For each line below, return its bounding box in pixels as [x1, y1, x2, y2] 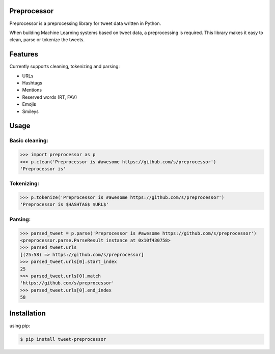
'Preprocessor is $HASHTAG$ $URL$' [20, 201, 109, 208]
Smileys [22, 108, 39, 114]
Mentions [22, 87, 42, 93]
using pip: [9, 322, 31, 329]
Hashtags [22, 79, 43, 86]
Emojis [22, 101, 37, 107]
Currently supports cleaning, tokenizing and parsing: [9, 64, 120, 70]
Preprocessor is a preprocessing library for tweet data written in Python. [9, 20, 161, 26]
